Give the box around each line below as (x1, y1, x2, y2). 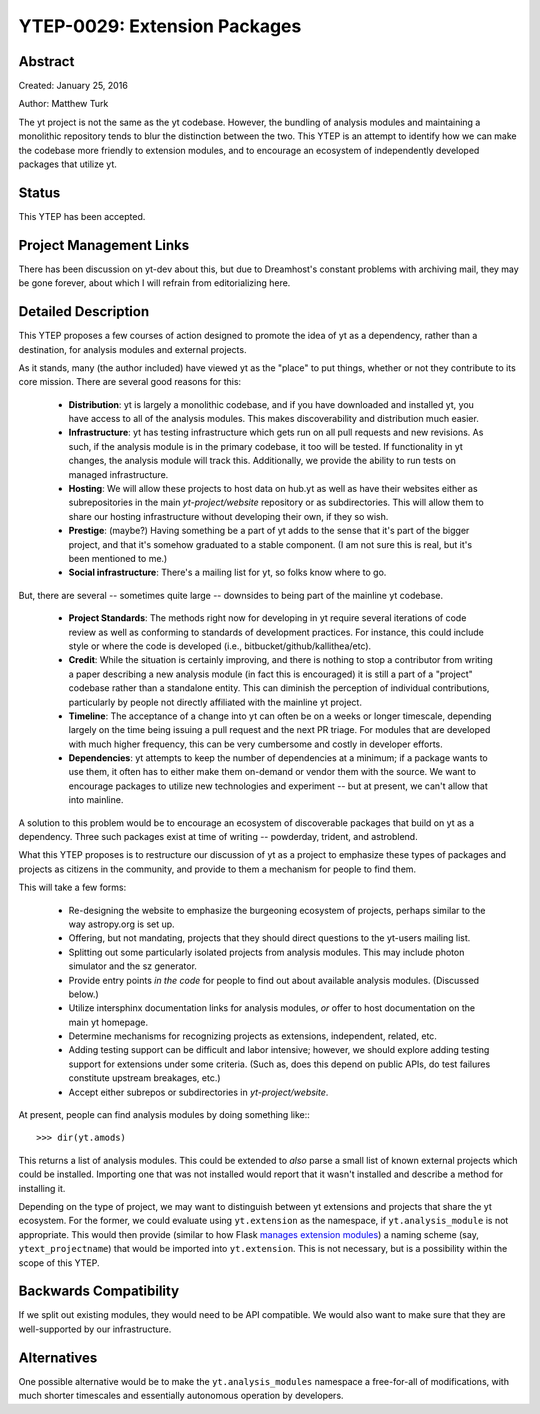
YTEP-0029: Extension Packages (18, 15, 302, 37)
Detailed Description (18, 303, 150, 320)
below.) (68, 988, 99, 1000)
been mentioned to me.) (68, 552, 168, 564)
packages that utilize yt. (18, 158, 117, 170)
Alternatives (18, 1349, 98, 1366)
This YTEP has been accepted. (18, 210, 146, 222)
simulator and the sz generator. (68, 960, 197, 972)
